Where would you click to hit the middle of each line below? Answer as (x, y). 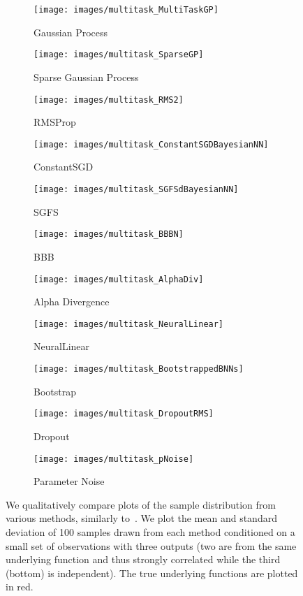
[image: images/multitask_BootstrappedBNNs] (139, 369)
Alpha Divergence (72, 301)
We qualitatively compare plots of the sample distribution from (141, 504)
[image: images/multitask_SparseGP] (119, 55)
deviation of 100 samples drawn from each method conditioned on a (150, 531)
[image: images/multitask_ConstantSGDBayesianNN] (151, 144)
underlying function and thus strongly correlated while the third (143, 559)
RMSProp (55, 122)
